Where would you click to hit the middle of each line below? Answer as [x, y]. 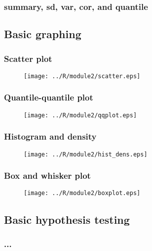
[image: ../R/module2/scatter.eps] [82, 76]
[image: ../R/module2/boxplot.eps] [82, 193]
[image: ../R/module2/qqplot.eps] [80, 115]
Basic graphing [43, 34]
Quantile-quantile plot [49, 97]
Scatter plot [28, 58]
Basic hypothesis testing [67, 219]
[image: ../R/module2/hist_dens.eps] [86, 154]
